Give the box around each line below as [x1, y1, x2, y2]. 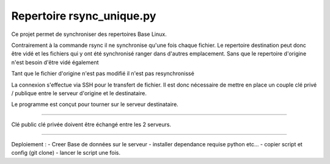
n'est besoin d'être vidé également [11, 59, 99, 66]
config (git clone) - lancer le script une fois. [11, 149, 120, 157]
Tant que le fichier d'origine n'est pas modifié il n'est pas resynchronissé [11, 70, 195, 77]
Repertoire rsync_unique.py [11, 9, 156, 23]
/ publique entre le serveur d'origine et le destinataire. [11, 89, 147, 97]
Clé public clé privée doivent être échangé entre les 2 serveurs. [11, 121, 171, 128]
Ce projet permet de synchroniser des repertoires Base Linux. [11, 30, 167, 38]
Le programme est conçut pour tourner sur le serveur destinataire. [11, 101, 178, 108]
